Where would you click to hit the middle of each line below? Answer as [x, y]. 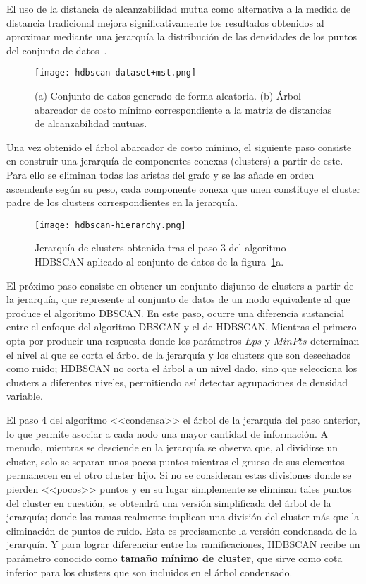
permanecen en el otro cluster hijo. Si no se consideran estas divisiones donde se [179, 475]
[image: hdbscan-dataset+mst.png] [116, 73]
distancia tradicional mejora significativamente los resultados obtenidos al [165, 22]
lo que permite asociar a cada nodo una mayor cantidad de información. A [167, 433]
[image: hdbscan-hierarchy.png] [110, 225]
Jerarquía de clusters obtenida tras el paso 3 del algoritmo [160, 248]
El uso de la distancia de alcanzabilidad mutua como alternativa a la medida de [179, 8]
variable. [25, 396]
